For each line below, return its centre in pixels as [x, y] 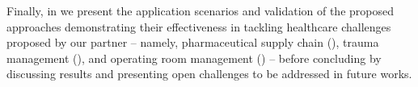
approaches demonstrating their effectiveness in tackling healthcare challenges [199, 26]
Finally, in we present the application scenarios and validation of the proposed [200, 10]
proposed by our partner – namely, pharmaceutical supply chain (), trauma [193, 42]
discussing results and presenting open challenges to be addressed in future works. [209, 74]
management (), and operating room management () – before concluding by [194, 58]
